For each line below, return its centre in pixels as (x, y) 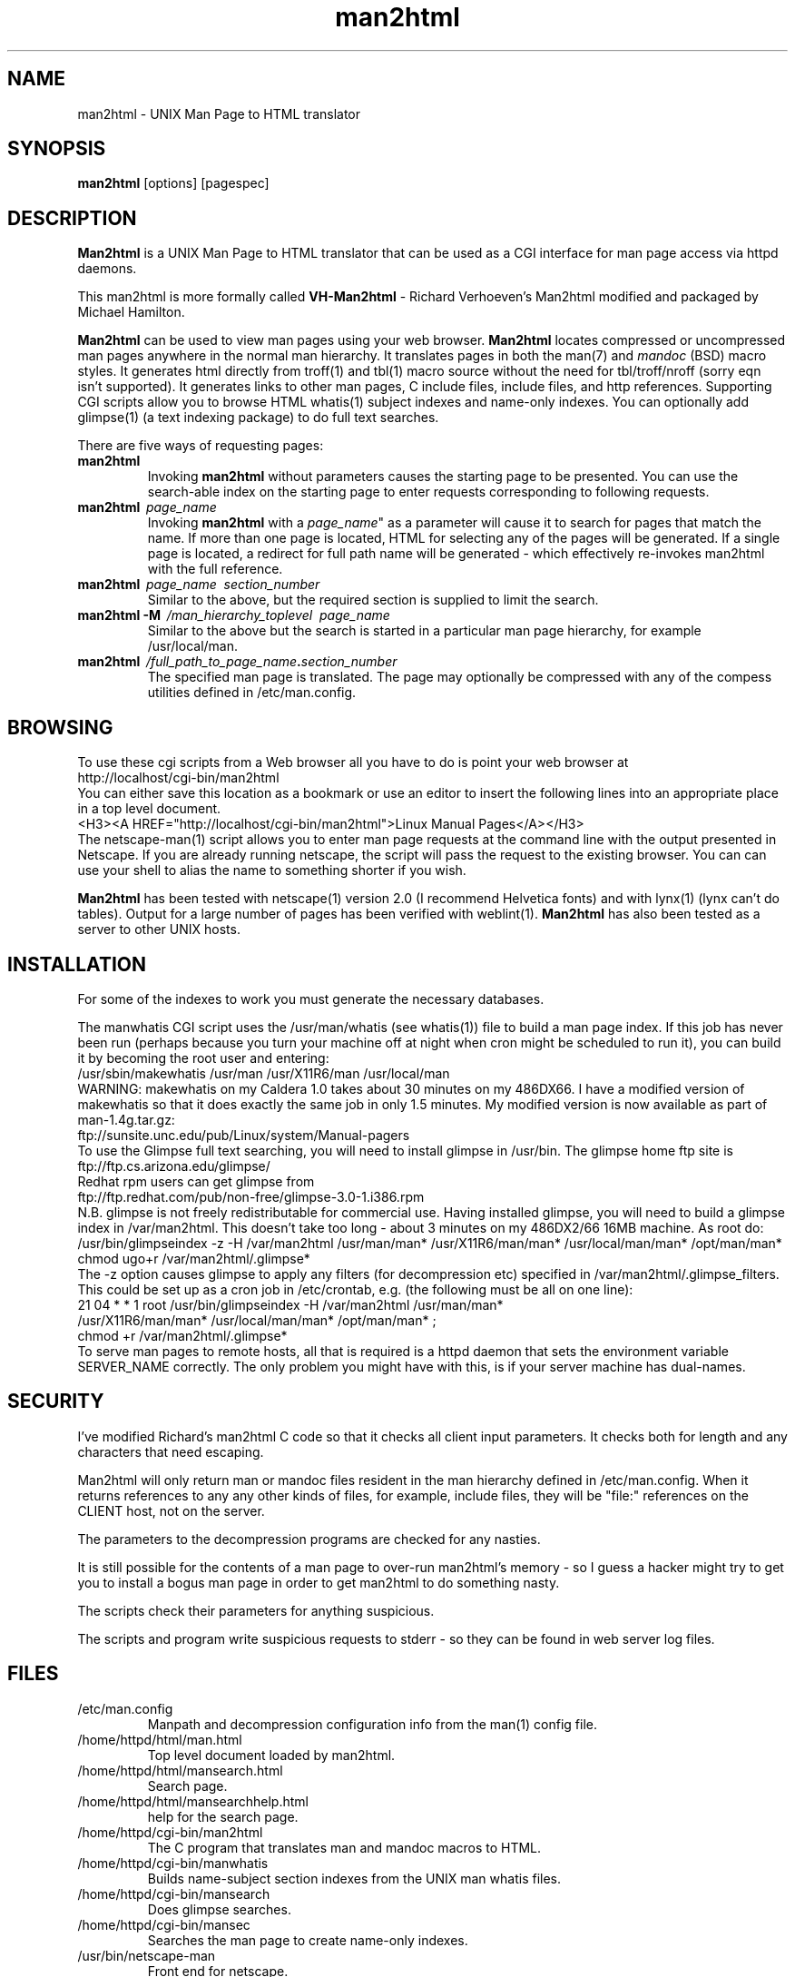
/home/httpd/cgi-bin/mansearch (174, 1893)
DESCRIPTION (72, 218)
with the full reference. (215, 569)
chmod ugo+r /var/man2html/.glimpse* (194, 1258)
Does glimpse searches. (219, 1909)
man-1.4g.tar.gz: (126, 1119)
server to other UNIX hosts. (159, 929)
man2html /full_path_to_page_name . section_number (237, 662)
